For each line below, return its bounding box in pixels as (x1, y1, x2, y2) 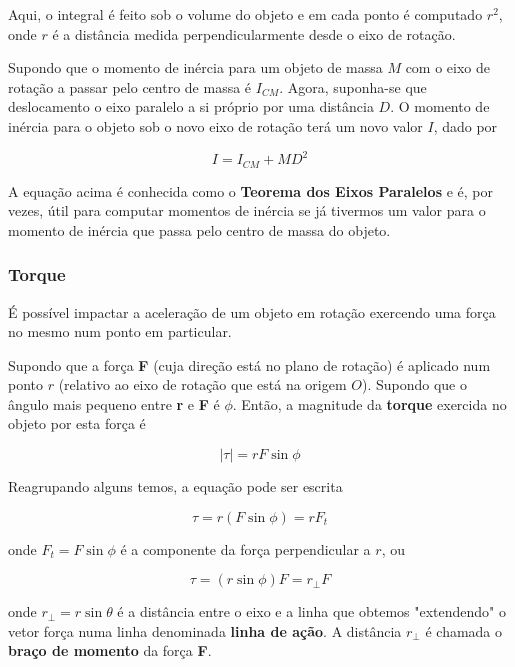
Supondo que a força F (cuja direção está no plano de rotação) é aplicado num (8, 354, 491, 375)
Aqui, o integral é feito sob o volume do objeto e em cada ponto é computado (8, 4, 483, 24)
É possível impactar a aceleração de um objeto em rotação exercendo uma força (8, 301, 496, 322)
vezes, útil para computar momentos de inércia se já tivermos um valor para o (8, 200, 486, 221)
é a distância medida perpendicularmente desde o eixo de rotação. (52, 23, 456, 44)
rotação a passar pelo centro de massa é (8, 76, 252, 97)
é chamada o (425, 620, 503, 641)
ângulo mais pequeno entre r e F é (8, 393, 220, 414)
